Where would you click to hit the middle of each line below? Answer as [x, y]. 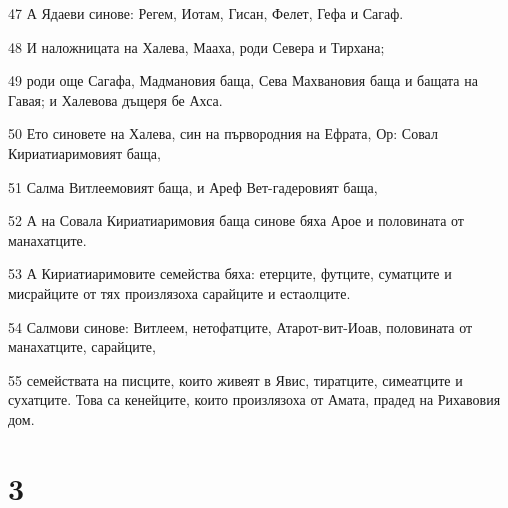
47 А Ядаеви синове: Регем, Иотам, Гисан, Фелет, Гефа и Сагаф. [206, 13]
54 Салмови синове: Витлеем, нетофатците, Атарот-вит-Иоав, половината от [240, 326]
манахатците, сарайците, [82, 346]
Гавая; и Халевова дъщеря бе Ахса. [115, 99]
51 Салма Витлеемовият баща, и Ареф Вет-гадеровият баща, [193, 186]
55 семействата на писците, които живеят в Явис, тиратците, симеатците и [235, 379]
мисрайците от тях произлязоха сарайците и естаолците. [179, 292]
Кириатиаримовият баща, [84, 152]
